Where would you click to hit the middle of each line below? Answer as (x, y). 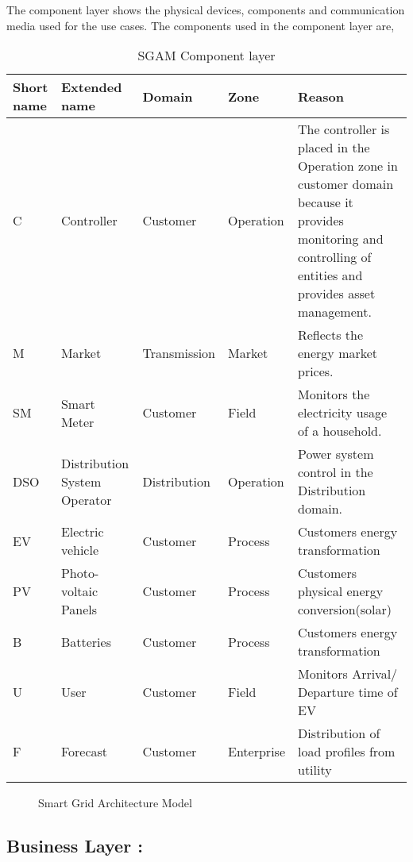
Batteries (86, 641)
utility (315, 770)
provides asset (336, 294)
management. (334, 312)
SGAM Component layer (206, 56)
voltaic (79, 591)
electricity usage (342, 413)
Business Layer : (75, 846)
